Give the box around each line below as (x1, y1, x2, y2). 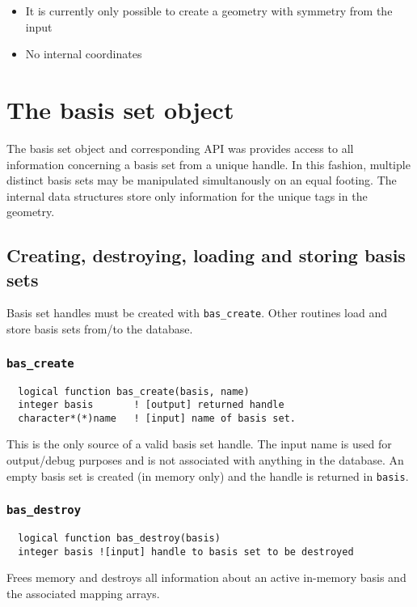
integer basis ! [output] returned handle (18, 399, 284, 411)
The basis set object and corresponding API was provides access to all (6, 139, 354, 156)
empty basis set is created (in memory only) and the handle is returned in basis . (6, 467, 409, 484)
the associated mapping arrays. (6, 585, 160, 601)
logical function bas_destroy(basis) (18, 533, 221, 545)
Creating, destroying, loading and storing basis (6, 243, 406, 268)
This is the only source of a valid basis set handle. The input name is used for (6, 435, 392, 452)
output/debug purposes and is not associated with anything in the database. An (6, 452, 404, 469)
